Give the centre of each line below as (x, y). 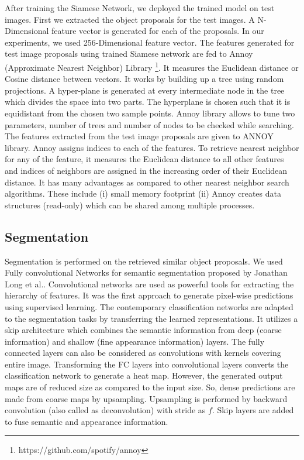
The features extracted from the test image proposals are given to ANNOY (139, 136)
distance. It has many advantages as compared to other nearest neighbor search (147, 182)
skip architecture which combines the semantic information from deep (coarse (143, 330)
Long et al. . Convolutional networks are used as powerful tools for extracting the (149, 284)
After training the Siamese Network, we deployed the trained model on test (140, 8)
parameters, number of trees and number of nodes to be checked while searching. (149, 124)
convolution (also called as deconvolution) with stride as (105, 410)
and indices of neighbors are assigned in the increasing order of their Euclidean (146, 170)
